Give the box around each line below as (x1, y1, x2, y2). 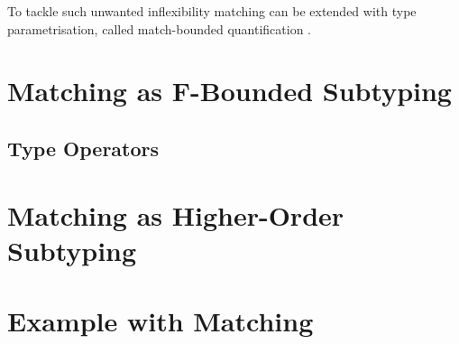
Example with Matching (7, 302, 314, 339)
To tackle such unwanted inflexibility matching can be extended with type (7, 2, 417, 20)
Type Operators (7, 134, 160, 162)
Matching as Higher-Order (7, 196, 344, 233)
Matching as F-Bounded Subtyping (7, 72, 452, 109)
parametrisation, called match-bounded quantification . (7, 19, 311, 38)
